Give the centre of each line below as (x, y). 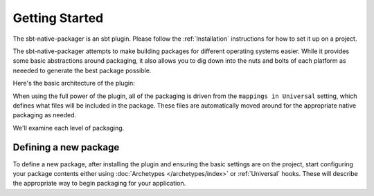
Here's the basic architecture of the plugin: (74, 84)
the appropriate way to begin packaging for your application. (99, 184)
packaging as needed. (45, 115)
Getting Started (58, 18)
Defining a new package (66, 147)
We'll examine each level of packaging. (69, 128)
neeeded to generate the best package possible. (82, 70)
